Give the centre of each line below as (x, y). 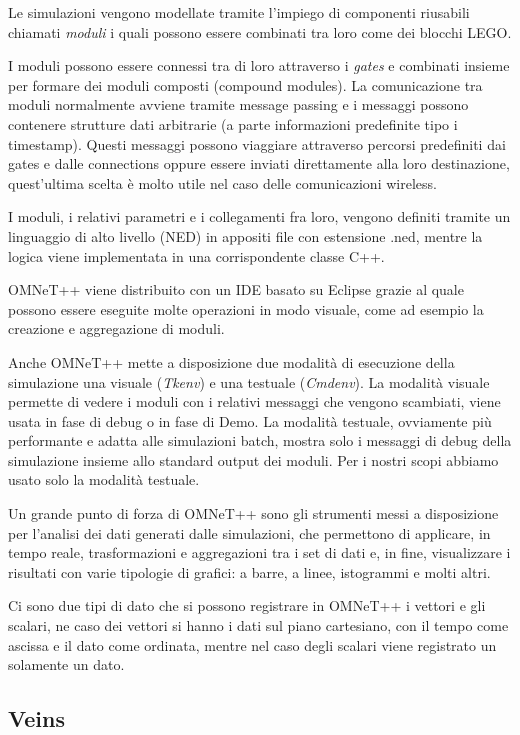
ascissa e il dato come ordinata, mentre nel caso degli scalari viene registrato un (252, 644)
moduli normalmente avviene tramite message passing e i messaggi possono (238, 104)
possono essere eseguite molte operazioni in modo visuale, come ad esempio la (246, 308)
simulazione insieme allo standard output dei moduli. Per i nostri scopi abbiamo (253, 459)
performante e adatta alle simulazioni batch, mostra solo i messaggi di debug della (260, 440)
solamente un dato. (66, 664)
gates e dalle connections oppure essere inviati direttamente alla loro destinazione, (259, 163)
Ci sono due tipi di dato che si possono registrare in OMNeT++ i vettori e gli (247, 605)
